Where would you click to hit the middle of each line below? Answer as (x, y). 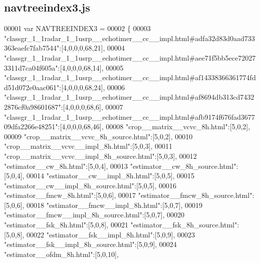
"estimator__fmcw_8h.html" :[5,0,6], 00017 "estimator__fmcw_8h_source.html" (128, 195)
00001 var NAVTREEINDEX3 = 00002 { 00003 (77, 28)
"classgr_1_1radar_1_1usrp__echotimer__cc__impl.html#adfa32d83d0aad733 (129, 38)
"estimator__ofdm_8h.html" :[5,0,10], (61, 254)
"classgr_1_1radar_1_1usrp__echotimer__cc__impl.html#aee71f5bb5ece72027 (130, 57)
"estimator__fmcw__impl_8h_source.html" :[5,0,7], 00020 (94, 215)
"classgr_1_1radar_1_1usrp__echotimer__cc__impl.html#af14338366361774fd (130, 77)
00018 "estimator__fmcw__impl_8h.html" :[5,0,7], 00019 (115, 205)
